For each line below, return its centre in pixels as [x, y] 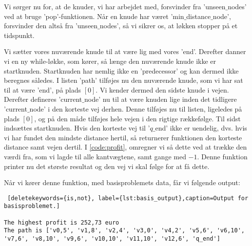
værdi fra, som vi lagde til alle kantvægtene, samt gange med [95, 156]
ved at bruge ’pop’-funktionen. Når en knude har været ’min [94, 16]
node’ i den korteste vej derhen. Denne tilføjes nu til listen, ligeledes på [136, 108]
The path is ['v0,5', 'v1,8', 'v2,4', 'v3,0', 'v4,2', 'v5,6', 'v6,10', [124, 231]
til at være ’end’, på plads [43, 89]
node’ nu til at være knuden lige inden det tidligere [160, 99]
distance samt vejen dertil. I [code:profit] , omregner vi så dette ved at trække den [126, 147]
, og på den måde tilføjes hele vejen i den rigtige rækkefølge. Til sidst [137, 118]
